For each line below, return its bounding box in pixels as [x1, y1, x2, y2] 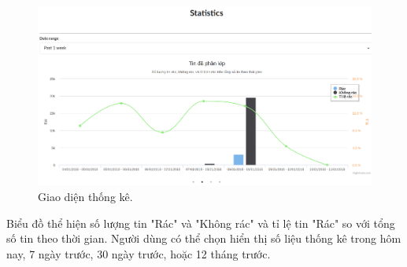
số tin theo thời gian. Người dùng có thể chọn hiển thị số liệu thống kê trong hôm [6, 230, 401, 247]
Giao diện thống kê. [38, 188, 133, 204]
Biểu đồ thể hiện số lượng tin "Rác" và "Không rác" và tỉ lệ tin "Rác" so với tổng [6, 214, 395, 231]
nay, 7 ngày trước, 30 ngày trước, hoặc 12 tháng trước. [6, 245, 271, 262]
